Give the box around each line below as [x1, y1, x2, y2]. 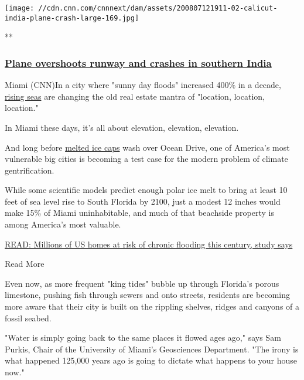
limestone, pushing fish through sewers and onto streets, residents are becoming [5, 289, 290, 301]
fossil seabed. [5, 311, 52, 324]
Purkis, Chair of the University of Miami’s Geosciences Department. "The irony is [5, 342, 299, 355]
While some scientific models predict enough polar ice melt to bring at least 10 [5, 184, 288, 196]
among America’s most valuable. [5, 218, 121, 230]
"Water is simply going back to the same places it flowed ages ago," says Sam [5, 331, 281, 344]
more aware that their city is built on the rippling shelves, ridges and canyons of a [5, 300, 300, 313]
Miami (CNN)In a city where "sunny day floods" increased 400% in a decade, [5, 79, 281, 91]
